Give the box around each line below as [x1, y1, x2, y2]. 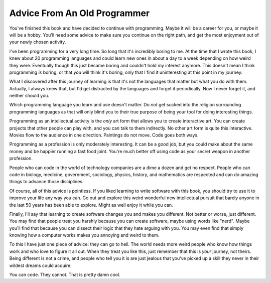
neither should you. [9, 93, 50, 99]
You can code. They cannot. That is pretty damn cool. [9, 271, 120, 278]
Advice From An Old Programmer [9, 8, 150, 19]
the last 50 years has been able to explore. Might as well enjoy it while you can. [9, 202, 173, 208]
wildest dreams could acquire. [9, 262, 72, 268]
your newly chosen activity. [9, 39, 66, 45]
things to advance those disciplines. [9, 179, 84, 185]
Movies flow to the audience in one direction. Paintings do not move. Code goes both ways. [9, 132, 199, 138]
